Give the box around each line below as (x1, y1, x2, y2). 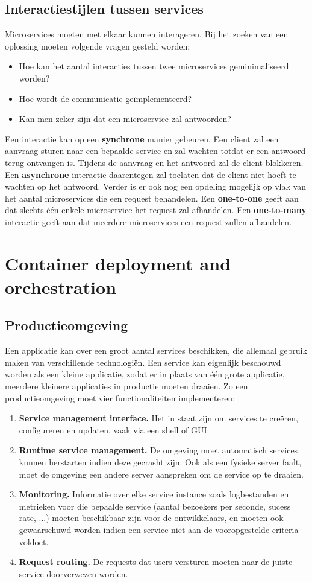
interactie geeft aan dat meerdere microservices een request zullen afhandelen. (5, 215, 292, 228)
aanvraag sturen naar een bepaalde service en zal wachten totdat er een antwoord (5, 144, 306, 157)
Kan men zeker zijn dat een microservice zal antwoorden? (19, 112, 231, 125)
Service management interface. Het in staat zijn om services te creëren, (19, 412, 298, 424)
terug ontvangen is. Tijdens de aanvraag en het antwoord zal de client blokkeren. (5, 156, 304, 168)
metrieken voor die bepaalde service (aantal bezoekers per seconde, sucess (19, 499, 291, 512)
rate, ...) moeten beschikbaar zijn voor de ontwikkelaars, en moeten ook (19, 511, 284, 524)
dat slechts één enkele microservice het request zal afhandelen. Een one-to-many (5, 203, 307, 216)
